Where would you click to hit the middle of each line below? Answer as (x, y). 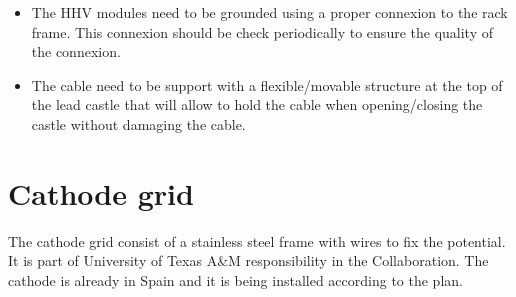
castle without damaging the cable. (138, 123)
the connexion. (76, 51)
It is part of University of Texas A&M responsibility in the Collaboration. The (248, 260)
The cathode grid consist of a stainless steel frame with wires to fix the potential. (257, 240)
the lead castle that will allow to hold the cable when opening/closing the (257, 104)
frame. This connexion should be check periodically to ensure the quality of (262, 31)
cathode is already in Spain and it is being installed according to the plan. (235, 279)
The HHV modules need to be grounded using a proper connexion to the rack (269, 12)
